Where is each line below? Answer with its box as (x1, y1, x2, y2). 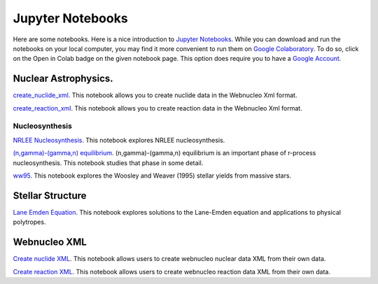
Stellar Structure (13, 190, 87, 201)
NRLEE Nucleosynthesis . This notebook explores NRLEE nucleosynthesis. (13, 136, 225, 144)
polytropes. (13, 218, 46, 227)
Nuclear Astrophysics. (13, 73, 113, 85)
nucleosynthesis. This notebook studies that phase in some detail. (13, 158, 204, 167)
